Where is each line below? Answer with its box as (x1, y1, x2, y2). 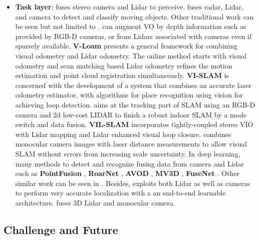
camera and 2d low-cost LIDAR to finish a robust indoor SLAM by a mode (15, 109, 246, 119)
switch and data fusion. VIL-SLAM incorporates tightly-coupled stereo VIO (15, 119, 253, 129)
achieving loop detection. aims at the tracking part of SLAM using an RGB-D (15, 99, 255, 109)
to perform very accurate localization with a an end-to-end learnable (15, 187, 226, 198)
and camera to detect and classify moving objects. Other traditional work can (15, 11, 254, 21)
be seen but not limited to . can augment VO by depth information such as (15, 21, 246, 31)
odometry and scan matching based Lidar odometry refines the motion (15, 60, 232, 70)
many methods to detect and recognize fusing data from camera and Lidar (15, 158, 244, 168)
